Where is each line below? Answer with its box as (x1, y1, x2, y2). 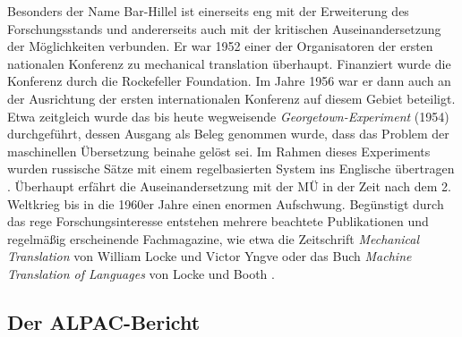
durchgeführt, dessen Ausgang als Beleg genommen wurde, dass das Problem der (7, 124, 449, 143)
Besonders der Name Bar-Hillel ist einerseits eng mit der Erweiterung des (7, 2, 409, 20)
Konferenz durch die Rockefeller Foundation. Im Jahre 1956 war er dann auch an (7, 72, 451, 90)
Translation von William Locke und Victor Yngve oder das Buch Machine (7, 247, 412, 265)
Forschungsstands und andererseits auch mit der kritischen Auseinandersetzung (7, 19, 441, 38)
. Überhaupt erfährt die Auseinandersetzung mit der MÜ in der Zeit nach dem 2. (7, 176, 451, 195)
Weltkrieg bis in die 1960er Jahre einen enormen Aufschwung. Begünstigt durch (7, 194, 444, 213)
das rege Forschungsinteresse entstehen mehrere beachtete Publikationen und (7, 212, 429, 231)
